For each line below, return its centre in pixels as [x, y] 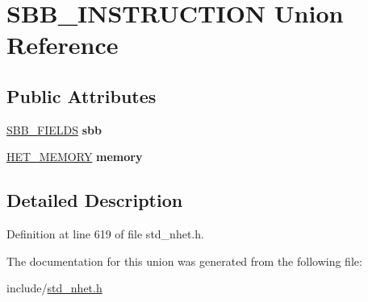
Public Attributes [82, 95]
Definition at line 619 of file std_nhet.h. [105, 234]
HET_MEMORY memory [75, 157]
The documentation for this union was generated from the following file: [184, 261]
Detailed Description [95, 200]
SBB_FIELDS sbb [54, 129]
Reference [63, 45]
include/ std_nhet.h [54, 288]
